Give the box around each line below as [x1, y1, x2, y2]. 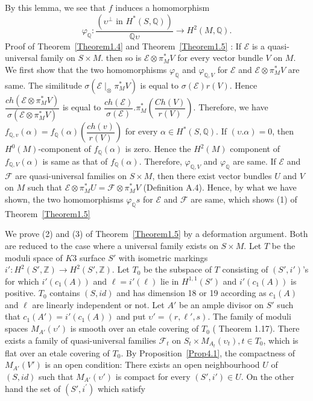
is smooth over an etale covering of [70, 322, 199, 335]
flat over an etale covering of [5, 346, 110, 359]
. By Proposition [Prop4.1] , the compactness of [121, 346, 296, 359]
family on [40, 51, 75, 64]
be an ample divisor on [179, 298, 264, 311]
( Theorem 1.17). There [212, 322, 300, 335]
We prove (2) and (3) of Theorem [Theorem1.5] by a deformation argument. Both [5, 227, 308, 240]
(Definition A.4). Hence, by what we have [143, 181, 297, 194]
